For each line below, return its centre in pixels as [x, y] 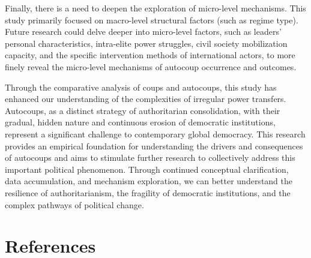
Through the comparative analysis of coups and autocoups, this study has [141, 87]
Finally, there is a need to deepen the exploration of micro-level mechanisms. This [155, 8]
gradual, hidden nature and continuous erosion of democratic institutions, [140, 122]
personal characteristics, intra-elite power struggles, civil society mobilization [146, 43]
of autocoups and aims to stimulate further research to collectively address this [150, 157]
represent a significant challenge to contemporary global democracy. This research [155, 133]
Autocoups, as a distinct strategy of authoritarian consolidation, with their [143, 110]
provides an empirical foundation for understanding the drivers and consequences [154, 145]
